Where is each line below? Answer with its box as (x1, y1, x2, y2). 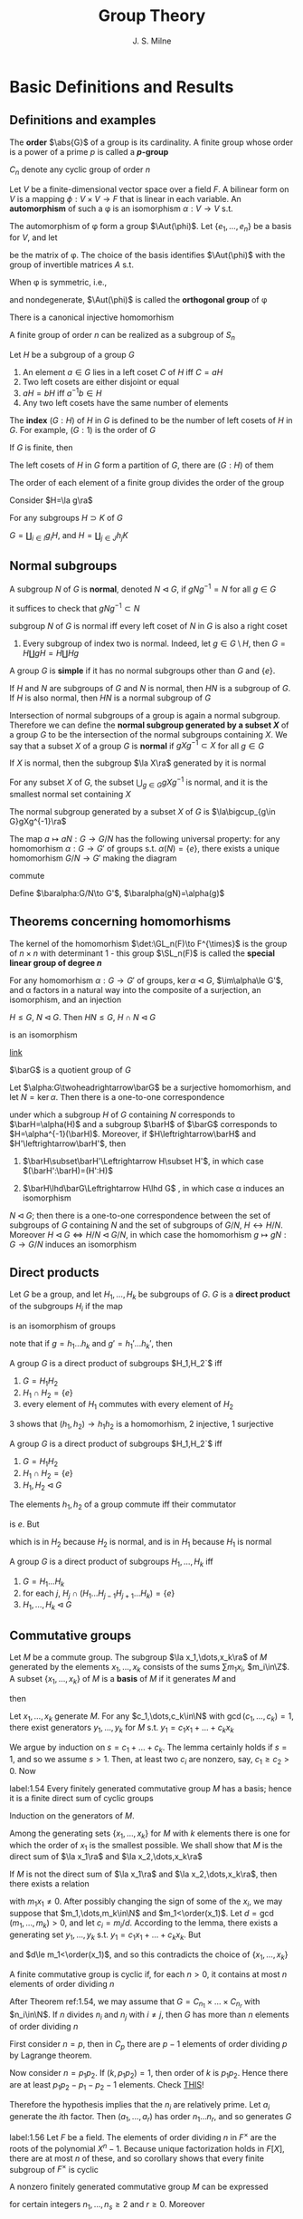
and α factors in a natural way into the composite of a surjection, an (9, 984, 262, 995)
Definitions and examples (9, 112, 156, 128)
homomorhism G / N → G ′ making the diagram (9, 853, 177, 863)
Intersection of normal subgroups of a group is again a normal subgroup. (9, 709, 280, 720)
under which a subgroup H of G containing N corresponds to (9, 1109, 235, 1120)
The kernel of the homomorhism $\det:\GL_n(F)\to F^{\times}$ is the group (9, 938, 288, 949)
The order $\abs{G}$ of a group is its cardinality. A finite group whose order (9, 137, 294, 148)
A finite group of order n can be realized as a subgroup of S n (9, 330, 235, 342)
